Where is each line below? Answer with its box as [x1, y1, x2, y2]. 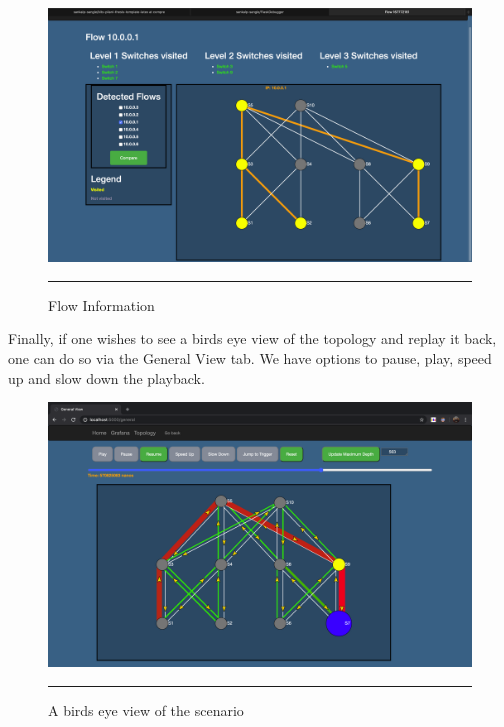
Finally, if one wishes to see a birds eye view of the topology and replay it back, [8, 328, 497, 349]
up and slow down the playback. [8, 367, 205, 388]
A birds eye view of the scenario [48, 699, 244, 720]
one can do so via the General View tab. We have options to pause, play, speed [8, 348, 492, 369]
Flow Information [48, 294, 155, 315]
